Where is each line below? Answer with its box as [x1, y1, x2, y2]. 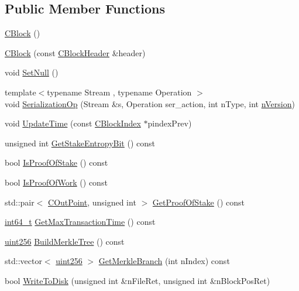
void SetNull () [5, 66, 59, 78]
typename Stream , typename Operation [47, 85, 192, 98]
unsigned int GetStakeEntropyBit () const [5, 136, 156, 149]
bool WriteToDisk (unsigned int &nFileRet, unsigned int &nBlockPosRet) [5, 274, 270, 286]
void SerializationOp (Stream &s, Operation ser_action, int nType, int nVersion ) [5, 97, 295, 109]
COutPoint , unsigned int [48, 196, 136, 208]
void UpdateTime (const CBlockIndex [5, 117, 141, 129]
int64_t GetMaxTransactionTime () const [5, 215, 156, 228]
